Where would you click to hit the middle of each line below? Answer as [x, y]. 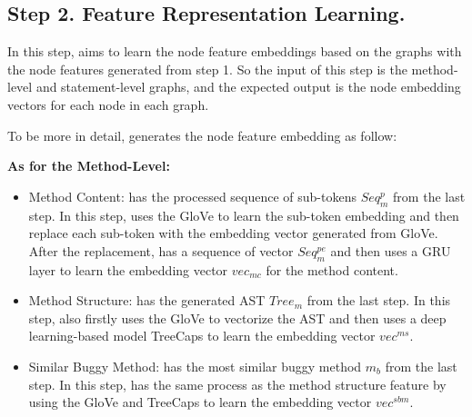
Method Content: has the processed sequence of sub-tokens [192, 196]
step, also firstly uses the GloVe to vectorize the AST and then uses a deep [237, 318]
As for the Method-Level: [89, 166]
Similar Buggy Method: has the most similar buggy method [195, 366]
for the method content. [332, 269]
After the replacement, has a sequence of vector [161, 250]
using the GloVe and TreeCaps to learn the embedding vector [200, 402]
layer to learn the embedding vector [128, 269]
